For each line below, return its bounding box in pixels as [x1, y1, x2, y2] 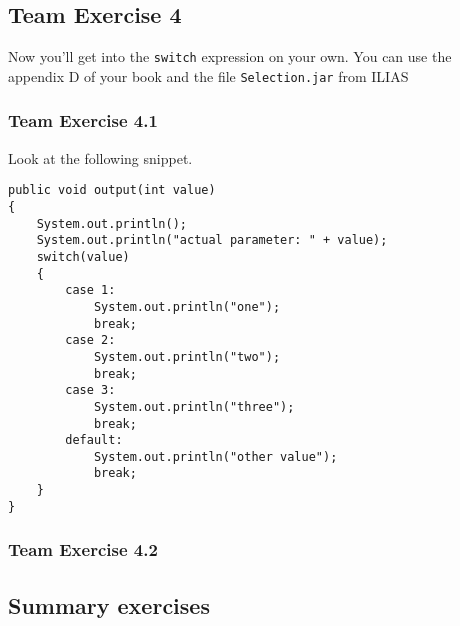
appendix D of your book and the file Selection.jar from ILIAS [8, 65, 409, 86]
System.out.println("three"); [93, 399, 295, 414]
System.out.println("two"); [93, 349, 281, 364]
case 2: [65, 333, 116, 348]
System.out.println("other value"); [93, 449, 338, 464]
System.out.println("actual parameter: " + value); [36, 233, 388, 248]
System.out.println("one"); [93, 299, 281, 314]
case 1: [65, 283, 116, 298]
